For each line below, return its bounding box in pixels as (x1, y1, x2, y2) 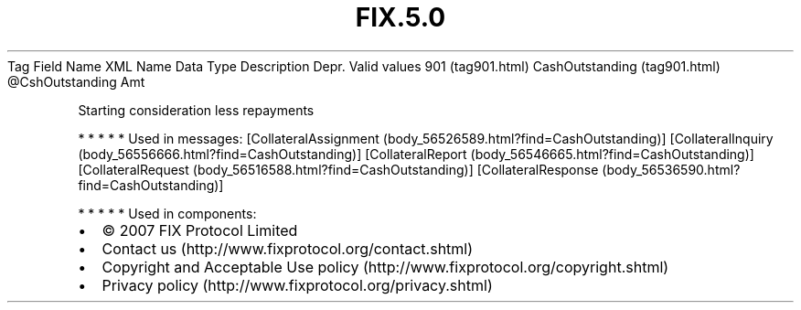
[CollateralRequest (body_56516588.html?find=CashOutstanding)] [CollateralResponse (78, 161, 599, 177)
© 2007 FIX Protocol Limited (101, 220, 298, 240)
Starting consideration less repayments (78, 102, 315, 118)
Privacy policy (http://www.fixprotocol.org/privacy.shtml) (101, 275, 493, 294)
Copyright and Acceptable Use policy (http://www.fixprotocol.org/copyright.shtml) (101, 257, 669, 276)
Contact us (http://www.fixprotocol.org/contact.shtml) (101, 239, 474, 258)
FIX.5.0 (355, 2, 446, 33)
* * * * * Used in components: (78, 205, 257, 221)
